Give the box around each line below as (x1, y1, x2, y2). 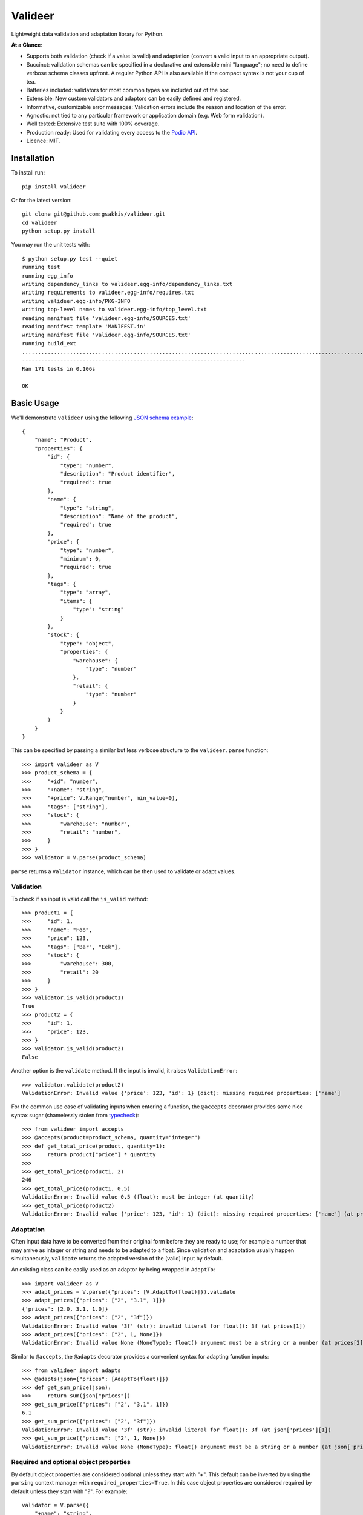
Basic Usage (11, 398, 59, 408)
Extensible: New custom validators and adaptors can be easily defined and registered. (26, 95, 241, 102)
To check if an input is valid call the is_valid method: (11, 895, 148, 902)
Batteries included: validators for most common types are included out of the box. (26, 86, 231, 93)
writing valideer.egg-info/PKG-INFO (22, 298, 131, 304)
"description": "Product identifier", (60, 470, 175, 477)
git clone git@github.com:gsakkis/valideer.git (22, 211, 166, 218)
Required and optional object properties (11, 1458, 131, 1467)
